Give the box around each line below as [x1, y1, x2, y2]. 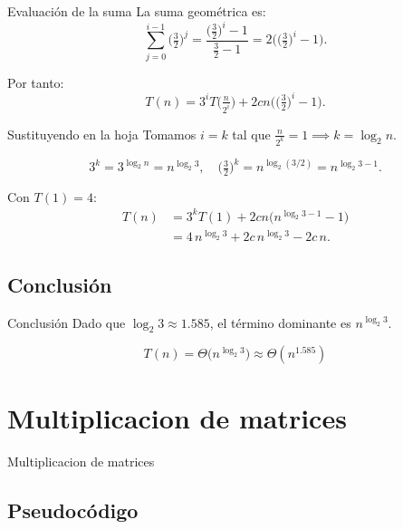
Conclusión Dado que [7, 313, 126, 332]
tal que [232, 124, 271, 143]
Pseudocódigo [7, 495, 139, 524]
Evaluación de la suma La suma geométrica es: [7, 2, 266, 20]
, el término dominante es [209, 313, 351, 332]
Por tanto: [7, 72, 64, 91]
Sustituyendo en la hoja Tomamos [7, 124, 197, 143]
